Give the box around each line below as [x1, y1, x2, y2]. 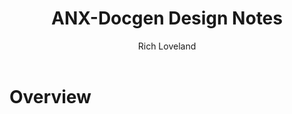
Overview [9, 85, 92, 108]
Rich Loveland [137, 40, 197, 52]
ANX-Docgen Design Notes [51, 7, 283, 30]
